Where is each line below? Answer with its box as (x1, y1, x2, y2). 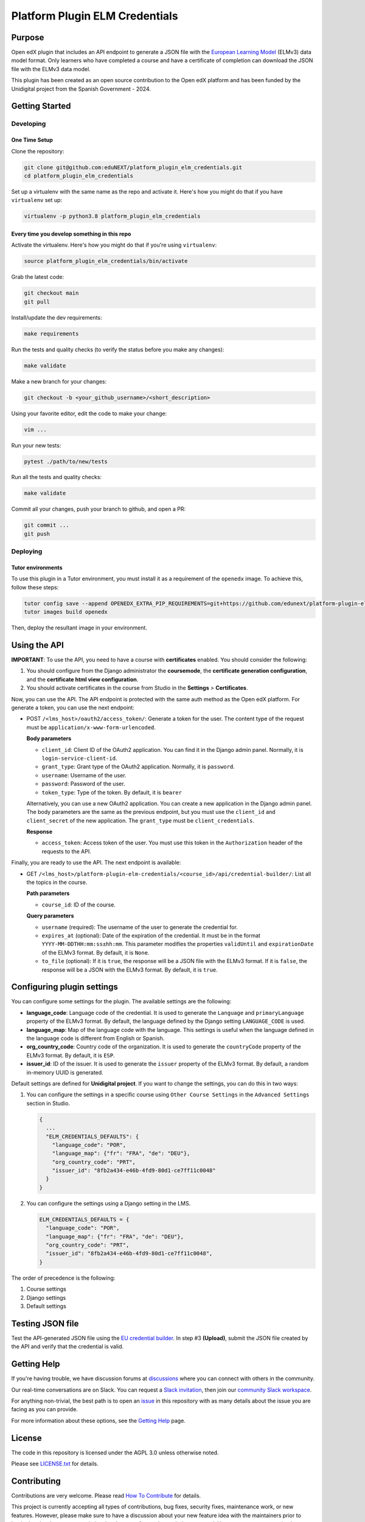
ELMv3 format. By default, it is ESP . (26, 1051, 115, 1059)
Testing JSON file (11, 1318, 79, 1328)
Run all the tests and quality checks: (11, 474, 102, 481)
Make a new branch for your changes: (11, 377, 106, 385)
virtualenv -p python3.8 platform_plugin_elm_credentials (24, 213, 201, 220)
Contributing (11, 1476, 61, 1486)
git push (24, 530, 50, 537)
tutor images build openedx (24, 609, 108, 615)
